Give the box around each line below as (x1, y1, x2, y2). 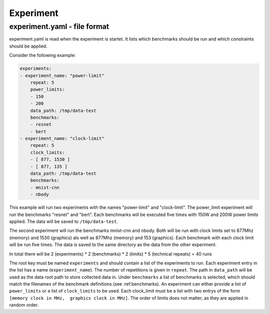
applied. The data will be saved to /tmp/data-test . (9, 218, 118, 224)
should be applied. (9, 43, 47, 49)
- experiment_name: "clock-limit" (19, 135, 104, 141)
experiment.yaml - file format (9, 22, 109, 31)
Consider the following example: (9, 52, 76, 58)
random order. (9, 302, 39, 308)
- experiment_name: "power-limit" (19, 72, 104, 78)
